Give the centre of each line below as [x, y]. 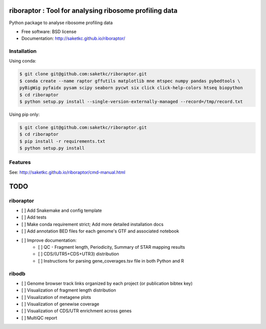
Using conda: [23, 61]
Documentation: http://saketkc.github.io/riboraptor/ [73, 38]
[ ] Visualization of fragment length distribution [69, 290]
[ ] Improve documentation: [49, 240]
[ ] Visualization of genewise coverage [60, 304]
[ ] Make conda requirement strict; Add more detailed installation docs [92, 224]
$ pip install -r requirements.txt [62, 141]
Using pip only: [24, 114]
